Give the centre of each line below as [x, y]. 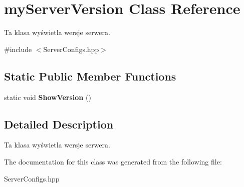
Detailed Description [59, 124]
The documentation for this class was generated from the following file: [113, 161]
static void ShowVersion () [48, 97]
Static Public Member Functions [90, 76]
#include [18, 49]
